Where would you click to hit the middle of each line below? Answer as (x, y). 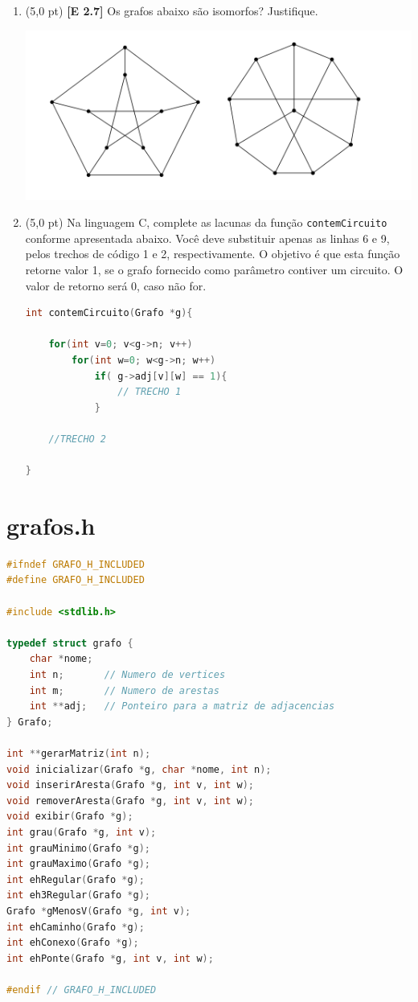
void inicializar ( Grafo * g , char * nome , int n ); (139, 769)
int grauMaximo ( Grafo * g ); (79, 864)
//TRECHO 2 (78, 439)
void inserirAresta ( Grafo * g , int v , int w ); (130, 785)
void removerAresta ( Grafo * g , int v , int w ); (130, 801)
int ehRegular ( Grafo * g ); (76, 879)
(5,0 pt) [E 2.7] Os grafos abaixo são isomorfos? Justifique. (172, 10)
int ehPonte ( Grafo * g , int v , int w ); (110, 958)
